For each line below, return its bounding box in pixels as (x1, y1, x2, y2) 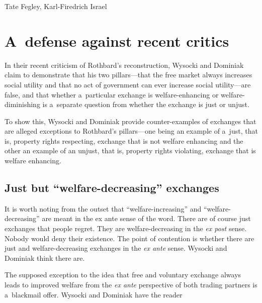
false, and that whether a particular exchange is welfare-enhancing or (5, 89, 219, 99)
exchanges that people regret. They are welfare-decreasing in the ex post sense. (5, 223, 247, 234)
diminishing (5, 99, 40, 110)
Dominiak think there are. (5, 252, 85, 263)
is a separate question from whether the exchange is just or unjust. (42, 99, 249, 110)
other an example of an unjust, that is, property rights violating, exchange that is (5, 145, 256, 156)
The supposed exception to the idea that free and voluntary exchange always (5, 269, 241, 280)
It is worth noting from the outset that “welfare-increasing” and (5, 203, 202, 214)
